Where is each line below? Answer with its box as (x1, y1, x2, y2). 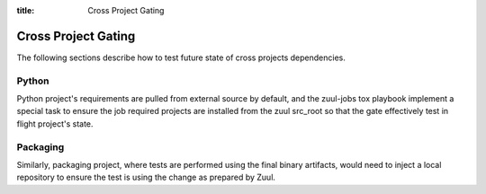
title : (16, 5, 35, 15)
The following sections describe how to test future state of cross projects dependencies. (16, 52, 346, 63)
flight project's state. (16, 118, 94, 129)
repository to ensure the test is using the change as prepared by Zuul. (16, 172, 276, 183)
